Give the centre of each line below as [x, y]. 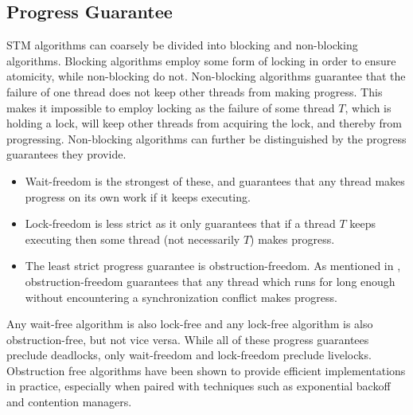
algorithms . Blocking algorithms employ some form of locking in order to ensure [201, 60]
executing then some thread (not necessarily [132, 239]
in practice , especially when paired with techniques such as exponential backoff [199, 386]
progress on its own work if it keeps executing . [138, 196]
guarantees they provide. [66, 154]
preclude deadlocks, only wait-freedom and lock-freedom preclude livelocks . [189, 355]
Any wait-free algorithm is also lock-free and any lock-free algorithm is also [190, 324]
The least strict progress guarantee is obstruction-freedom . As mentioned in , [213, 266]
